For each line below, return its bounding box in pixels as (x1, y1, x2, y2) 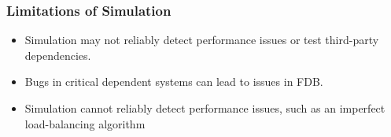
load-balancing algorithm (24, 115, 146, 131)
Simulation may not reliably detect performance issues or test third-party (24, 31, 379, 48)
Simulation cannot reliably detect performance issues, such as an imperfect (24, 100, 385, 116)
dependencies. (24, 46, 91, 63)
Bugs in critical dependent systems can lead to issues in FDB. (24, 73, 323, 90)
